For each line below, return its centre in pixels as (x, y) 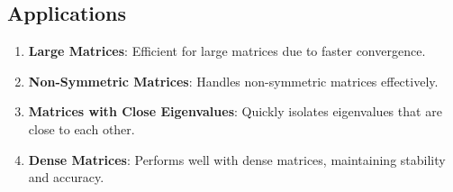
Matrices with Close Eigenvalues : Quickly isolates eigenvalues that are (235, 111)
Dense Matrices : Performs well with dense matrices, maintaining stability (237, 159)
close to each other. (82, 128)
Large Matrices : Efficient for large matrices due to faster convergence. (227, 51)
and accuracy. (66, 177)
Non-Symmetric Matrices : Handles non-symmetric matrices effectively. (233, 81)
